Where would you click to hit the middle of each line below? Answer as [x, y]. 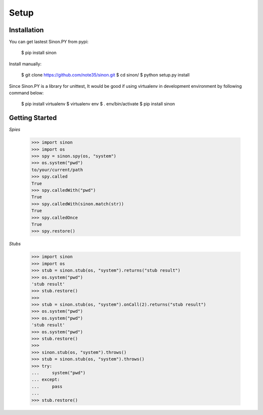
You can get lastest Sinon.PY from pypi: [49, 42]
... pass [47, 386]
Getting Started [33, 118]
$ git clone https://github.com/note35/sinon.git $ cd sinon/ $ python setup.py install [105, 75]
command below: [26, 93]
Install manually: [25, 64]
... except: [46, 380]
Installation [26, 30]
